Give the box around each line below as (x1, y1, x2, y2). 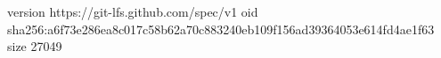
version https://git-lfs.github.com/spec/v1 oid (7, 3, 258, 20)
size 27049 (7, 37, 62, 55)
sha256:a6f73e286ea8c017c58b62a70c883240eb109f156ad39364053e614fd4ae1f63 (7, 19, 435, 38)
